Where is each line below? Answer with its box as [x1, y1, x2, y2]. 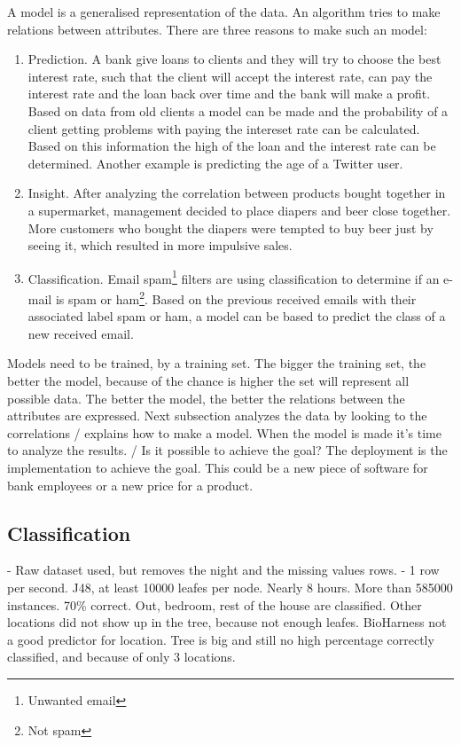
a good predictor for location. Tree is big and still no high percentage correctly [7, 630, 434, 648]
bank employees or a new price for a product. [7, 475, 254, 494]
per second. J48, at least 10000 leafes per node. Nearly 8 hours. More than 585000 [7, 577, 453, 596]
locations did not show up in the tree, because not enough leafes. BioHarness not [7, 613, 447, 631]
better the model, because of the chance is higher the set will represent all [7, 372, 410, 389]
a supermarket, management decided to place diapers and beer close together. [27, 200, 451, 219]
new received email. [27, 324, 134, 342]
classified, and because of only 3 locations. [7, 647, 236, 666]
